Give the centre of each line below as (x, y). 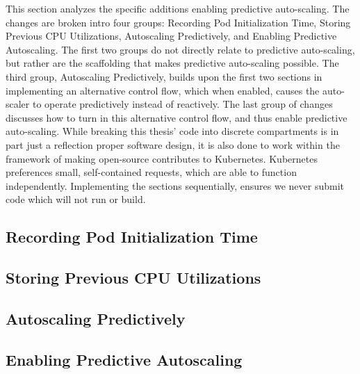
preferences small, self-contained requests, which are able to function (151, 172)
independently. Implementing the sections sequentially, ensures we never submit (175, 185)
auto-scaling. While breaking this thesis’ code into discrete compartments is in (172, 131)
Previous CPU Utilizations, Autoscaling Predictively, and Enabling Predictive (171, 36)
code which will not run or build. (76, 199)
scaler (18, 104)
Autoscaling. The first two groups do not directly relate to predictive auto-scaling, (180, 49)
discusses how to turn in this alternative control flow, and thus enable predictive (177, 117)
